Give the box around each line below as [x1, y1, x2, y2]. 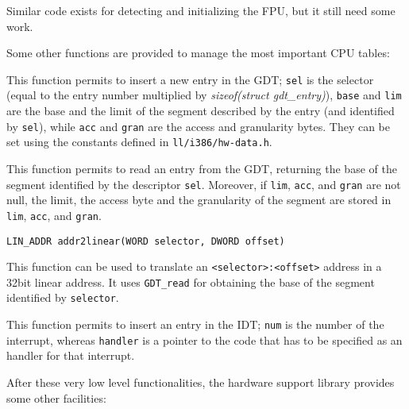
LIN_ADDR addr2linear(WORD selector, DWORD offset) [6, 235, 285, 247]
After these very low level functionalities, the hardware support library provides [6, 374, 395, 391]
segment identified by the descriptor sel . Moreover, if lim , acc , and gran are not [6, 176, 401, 192]
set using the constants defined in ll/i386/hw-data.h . [6, 133, 272, 150]
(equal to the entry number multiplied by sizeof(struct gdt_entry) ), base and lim [6, 87, 402, 103]
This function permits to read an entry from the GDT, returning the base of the [6, 160, 397, 176]
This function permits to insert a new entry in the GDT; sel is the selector [6, 71, 374, 87]
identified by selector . [6, 289, 119, 306]
